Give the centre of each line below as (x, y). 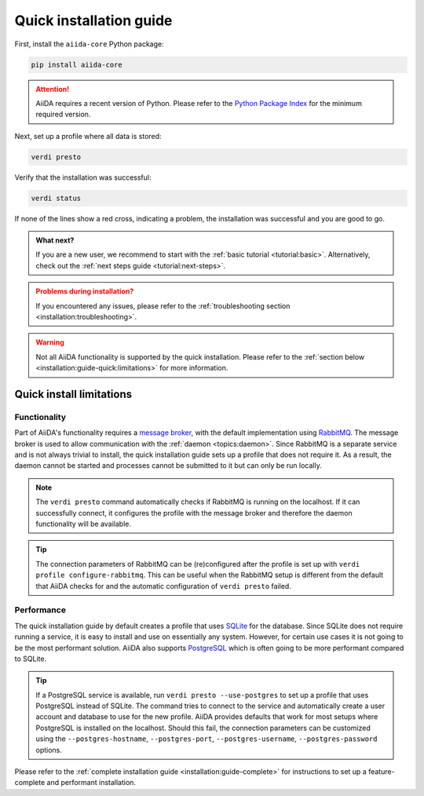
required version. (63, 115)
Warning (50, 342)
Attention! (53, 89)
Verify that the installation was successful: (83, 177)
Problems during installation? (85, 291)
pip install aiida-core (77, 64)
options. (49, 750)
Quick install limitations (73, 394)
